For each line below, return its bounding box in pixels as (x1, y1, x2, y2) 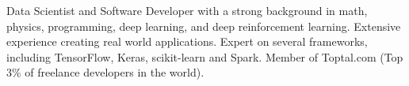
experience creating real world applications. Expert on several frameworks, (6, 33, 368, 50)
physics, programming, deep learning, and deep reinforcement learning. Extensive (6, 17, 401, 34)
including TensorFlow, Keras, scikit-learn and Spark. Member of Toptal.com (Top (6, 48, 403, 65)
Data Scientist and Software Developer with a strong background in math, (6, 2, 368, 18)
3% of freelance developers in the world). (6, 64, 204, 80)
